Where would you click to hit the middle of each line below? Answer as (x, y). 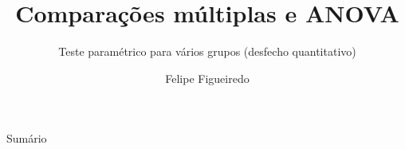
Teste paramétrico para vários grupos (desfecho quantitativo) (207, 51)
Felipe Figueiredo (207, 78)
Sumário (27, 138)
